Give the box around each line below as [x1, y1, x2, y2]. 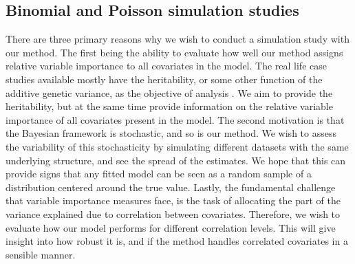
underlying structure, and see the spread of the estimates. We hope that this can [6, 153, 346, 167]
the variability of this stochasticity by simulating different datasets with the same [6, 139, 349, 153]
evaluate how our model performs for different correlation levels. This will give [6, 220, 336, 234]
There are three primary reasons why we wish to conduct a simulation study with [6, 32, 349, 46]
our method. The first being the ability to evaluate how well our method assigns [6, 45, 343, 59]
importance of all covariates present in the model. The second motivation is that [6, 112, 345, 126]
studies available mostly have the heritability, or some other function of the [6, 71, 323, 86]
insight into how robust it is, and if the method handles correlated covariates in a [6, 234, 348, 248]
